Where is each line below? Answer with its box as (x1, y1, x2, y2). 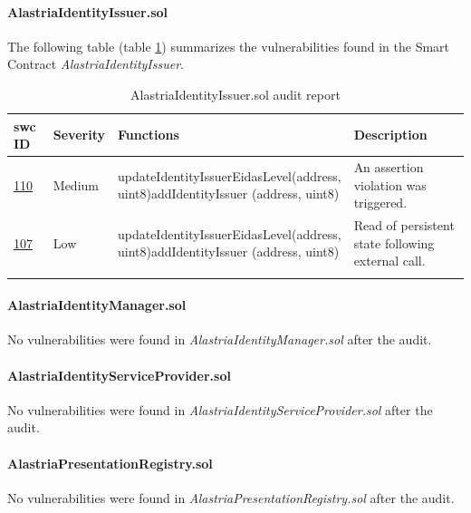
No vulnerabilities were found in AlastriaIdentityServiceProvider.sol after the (7, 400, 433, 419)
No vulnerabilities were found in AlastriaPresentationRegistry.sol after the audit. (7, 488, 455, 507)
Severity (53, 125, 105, 144)
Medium (53, 175, 99, 194)
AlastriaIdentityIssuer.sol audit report (130, 84, 341, 103)
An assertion (353, 158, 424, 177)
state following (353, 233, 435, 252)
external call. (353, 251, 426, 270)
